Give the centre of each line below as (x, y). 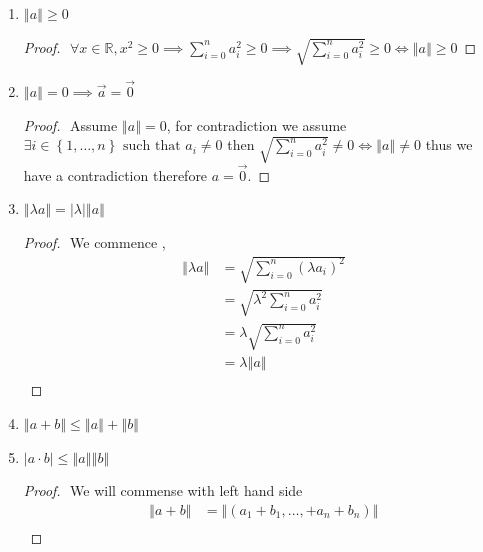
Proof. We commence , (94, 241)
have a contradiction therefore (115, 174)
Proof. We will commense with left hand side (163, 490)
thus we (449, 144)
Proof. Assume (70, 124)
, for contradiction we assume (256, 124)
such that (152, 146)
